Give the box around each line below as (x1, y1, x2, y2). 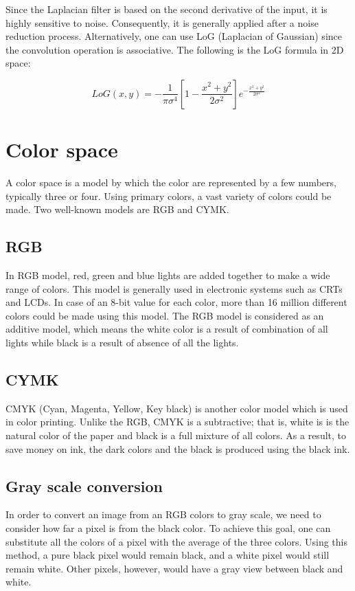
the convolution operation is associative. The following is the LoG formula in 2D (5, 42, 344, 56)
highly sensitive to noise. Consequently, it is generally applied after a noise (5, 15, 319, 30)
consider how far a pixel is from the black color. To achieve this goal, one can (5, 521, 331, 535)
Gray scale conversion (5, 475, 163, 496)
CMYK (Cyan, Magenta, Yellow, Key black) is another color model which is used (5, 401, 348, 415)
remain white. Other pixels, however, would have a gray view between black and (5, 561, 343, 575)
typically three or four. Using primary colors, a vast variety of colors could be (5, 188, 332, 203)
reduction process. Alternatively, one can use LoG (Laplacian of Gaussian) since (5, 29, 342, 43)
